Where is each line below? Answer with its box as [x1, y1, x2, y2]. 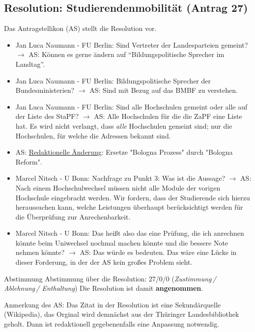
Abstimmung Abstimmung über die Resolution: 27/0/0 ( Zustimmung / [4, 273, 216, 283]
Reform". [15, 156, 42, 166]
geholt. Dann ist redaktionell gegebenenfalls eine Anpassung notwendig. [4, 319, 220, 329]
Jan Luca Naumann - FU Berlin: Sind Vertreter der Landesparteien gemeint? [15, 39, 248, 50]
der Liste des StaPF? [15, 111, 79, 121]
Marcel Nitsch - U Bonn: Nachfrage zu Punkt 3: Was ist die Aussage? [15, 173, 226, 183]
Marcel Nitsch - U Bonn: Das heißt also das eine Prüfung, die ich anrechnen [15, 228, 244, 238]
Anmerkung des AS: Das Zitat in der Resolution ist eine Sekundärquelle [4, 299, 221, 309]
